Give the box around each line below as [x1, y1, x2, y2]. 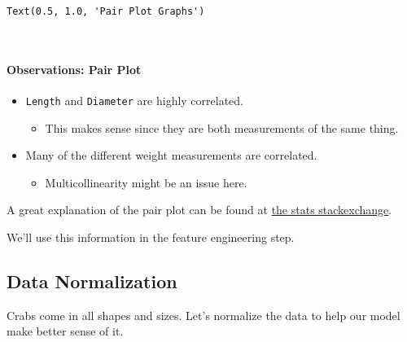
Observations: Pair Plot [7, 60, 142, 77]
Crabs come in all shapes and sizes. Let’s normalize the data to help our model [7, 306, 400, 323]
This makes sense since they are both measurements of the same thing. [45, 119, 399, 136]
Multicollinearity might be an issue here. [45, 173, 247, 191]
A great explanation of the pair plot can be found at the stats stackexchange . [7, 201, 392, 218]
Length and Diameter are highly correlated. [25, 92, 244, 109]
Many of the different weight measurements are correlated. [25, 147, 317, 164]
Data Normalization [7, 269, 177, 294]
